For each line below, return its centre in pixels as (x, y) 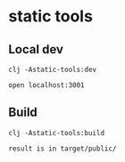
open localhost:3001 (47, 85)
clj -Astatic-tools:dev (53, 69)
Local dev (36, 49)
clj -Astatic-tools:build (56, 133)
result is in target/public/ (62, 149)
